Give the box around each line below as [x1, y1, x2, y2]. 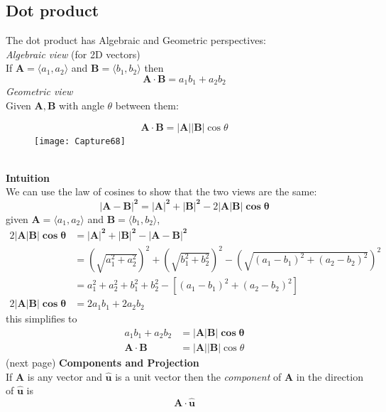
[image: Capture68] [34, 136, 126, 146]
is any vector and [27, 369, 102, 384]
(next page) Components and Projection [6, 354, 199, 369]
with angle [59, 98, 104, 113]
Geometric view [6, 84, 73, 99]
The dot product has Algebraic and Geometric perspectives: [6, 33, 266, 48]
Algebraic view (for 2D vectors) [6, 46, 140, 61]
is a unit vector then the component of [115, 369, 282, 384]
